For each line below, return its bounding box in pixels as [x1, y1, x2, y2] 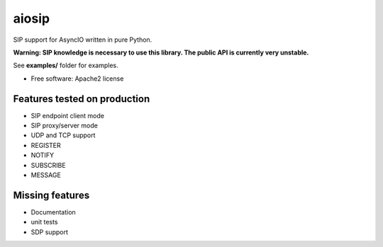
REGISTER [30, 141, 62, 149]
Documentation [30, 207, 76, 216]
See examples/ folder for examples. [13, 61, 118, 70]
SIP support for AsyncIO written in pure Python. [13, 35, 152, 44]
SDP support [30, 227, 69, 236]
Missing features [13, 189, 90, 201]
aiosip [13, 11, 50, 26]
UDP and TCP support [30, 131, 96, 139]
